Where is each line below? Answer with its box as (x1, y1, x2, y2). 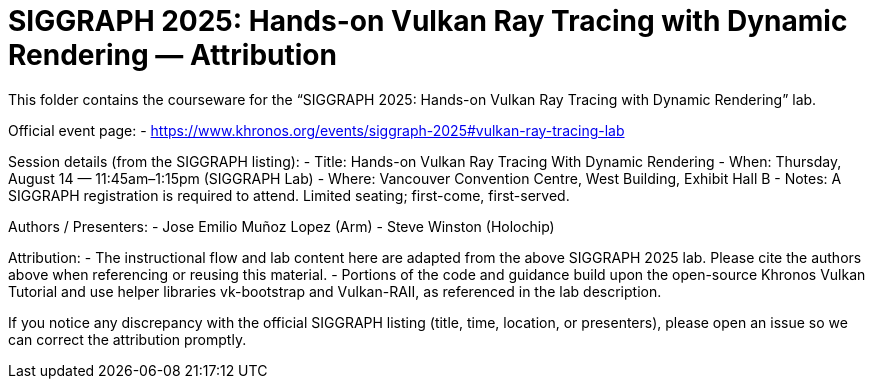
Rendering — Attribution (8, 38, 337, 72)
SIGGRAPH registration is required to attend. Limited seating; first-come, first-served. (8, 186, 570, 204)
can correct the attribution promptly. (8, 330, 247, 348)
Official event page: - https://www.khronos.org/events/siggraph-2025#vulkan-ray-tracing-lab (8, 121, 625, 139)
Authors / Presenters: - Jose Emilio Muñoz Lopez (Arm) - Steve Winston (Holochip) (8, 217, 555, 235)
